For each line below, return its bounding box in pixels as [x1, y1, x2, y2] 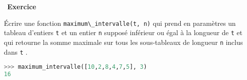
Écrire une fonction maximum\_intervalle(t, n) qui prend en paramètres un [4, 18, 236, 28]
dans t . [4, 46, 28, 57]
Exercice [7, 1, 37, 11]
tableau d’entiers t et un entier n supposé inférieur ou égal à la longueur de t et [4, 27, 243, 38]
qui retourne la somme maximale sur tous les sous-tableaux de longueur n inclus [4, 37, 243, 47]
